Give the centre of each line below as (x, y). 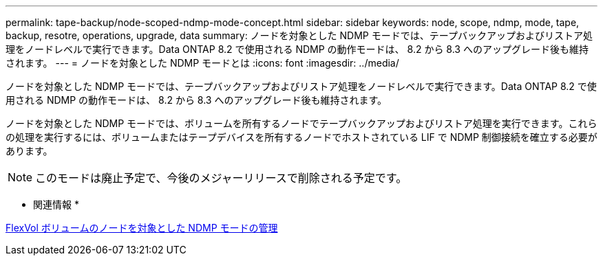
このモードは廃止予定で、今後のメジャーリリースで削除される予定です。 (221, 178)
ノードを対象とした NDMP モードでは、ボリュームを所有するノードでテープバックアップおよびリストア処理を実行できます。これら (301, 123)
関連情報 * (56, 204)
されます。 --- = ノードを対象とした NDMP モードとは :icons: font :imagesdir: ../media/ (202, 63)
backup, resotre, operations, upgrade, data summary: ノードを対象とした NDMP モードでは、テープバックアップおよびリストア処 (299, 35)
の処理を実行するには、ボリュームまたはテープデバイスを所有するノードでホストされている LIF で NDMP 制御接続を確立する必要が (301, 137)
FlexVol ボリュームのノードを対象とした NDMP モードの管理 (142, 228)
